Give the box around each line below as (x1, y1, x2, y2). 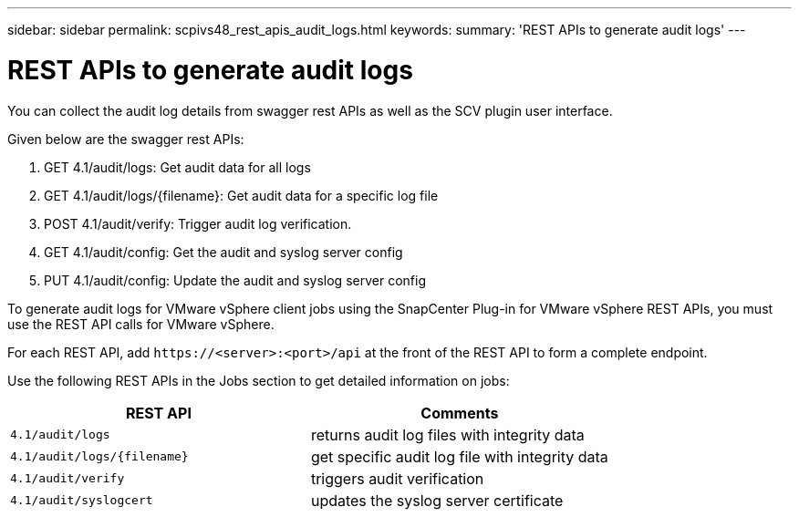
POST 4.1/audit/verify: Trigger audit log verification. (44, 215, 352, 232)
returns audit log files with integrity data (310, 425, 585, 444)
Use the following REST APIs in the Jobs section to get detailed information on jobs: (7, 372, 510, 388)
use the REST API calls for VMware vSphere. (7, 315, 275, 332)
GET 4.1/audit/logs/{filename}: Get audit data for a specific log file (44, 187, 439, 203)
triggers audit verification (310, 469, 484, 488)
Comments (420, 403, 499, 422)
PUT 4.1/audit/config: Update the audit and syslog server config (44, 272, 426, 288)
